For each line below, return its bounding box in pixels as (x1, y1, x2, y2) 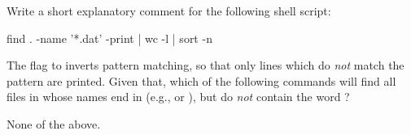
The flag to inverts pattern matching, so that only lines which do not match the (7, 57, 404, 74)
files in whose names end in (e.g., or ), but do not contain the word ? (7, 88, 350, 105)
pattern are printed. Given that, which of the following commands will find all (7, 72, 396, 89)
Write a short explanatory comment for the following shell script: (7, 2, 331, 19)
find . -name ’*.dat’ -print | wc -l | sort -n (7, 29, 212, 46)
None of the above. (7, 115, 101, 132)
